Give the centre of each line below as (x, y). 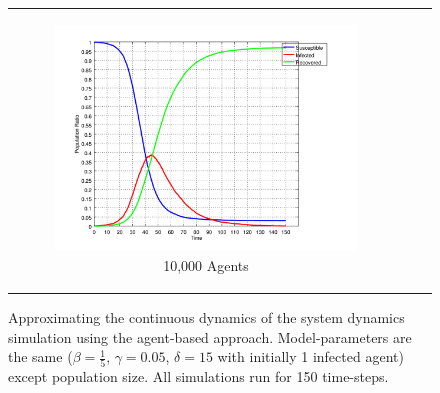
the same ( (40, 356)
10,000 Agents (206, 264)
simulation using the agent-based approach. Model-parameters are (210, 336)
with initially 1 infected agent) (310, 356)
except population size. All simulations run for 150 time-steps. (198, 376)
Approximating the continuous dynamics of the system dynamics (206, 316)
